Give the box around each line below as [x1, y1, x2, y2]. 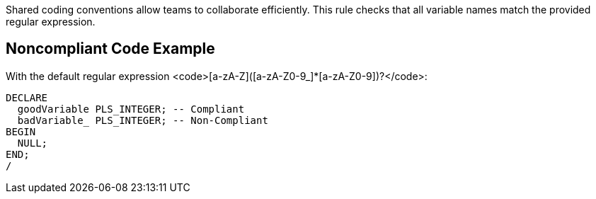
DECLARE [6, 91, 48, 103]
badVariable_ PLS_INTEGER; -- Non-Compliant [17, 114, 268, 126]
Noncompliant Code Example [6, 40, 215, 58]
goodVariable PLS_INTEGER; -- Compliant [17, 103, 245, 115]
